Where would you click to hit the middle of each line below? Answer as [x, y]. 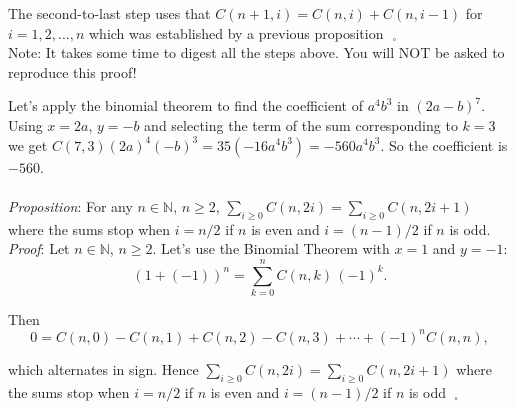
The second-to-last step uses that [109, 13]
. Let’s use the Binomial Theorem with [271, 248]
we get [28, 144]
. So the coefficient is [444, 144]
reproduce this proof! [72, 71]
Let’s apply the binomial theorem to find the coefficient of [185, 105]
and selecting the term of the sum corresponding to [301, 124]
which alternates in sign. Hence [103, 368]
